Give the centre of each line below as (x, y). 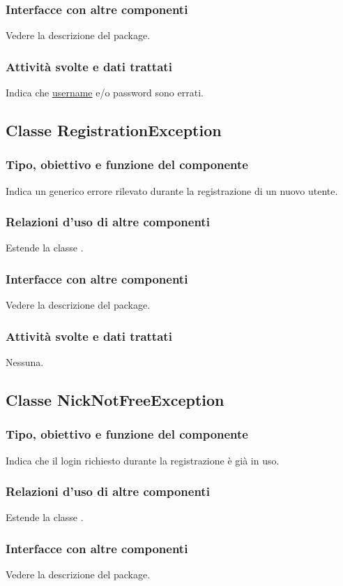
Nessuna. (25, 362)
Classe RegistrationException (114, 130)
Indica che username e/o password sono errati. (105, 93)
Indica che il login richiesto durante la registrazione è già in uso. (143, 460)
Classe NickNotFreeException (115, 400)
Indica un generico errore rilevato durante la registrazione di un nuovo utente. (172, 190)
